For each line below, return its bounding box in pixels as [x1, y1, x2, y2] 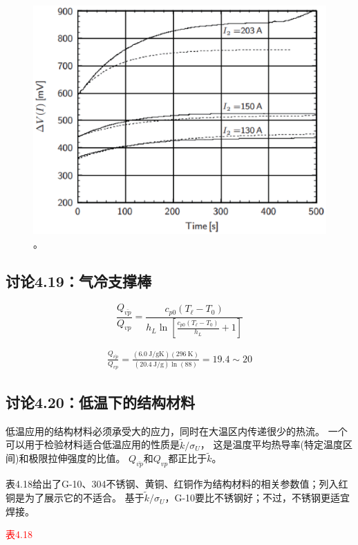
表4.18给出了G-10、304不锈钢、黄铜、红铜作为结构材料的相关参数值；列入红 [6, 477, 348, 491]
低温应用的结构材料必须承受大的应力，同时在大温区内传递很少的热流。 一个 [6, 423, 348, 438]
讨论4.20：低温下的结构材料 [6, 391, 195, 412]
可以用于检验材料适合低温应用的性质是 [6, 437, 180, 452]
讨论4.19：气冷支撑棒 [6, 270, 151, 291]
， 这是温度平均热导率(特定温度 [200, 437, 343, 452]
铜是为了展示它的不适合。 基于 [6, 490, 144, 505]
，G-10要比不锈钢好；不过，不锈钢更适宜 [164, 490, 350, 505]
